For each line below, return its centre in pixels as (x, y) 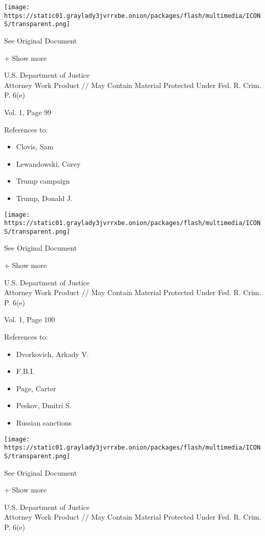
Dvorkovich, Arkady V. (52, 354)
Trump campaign (43, 181)
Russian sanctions (44, 422)
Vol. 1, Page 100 (30, 319)
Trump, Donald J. (44, 198)
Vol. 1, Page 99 (28, 112)
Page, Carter (36, 388)
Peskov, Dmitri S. (44, 405)
